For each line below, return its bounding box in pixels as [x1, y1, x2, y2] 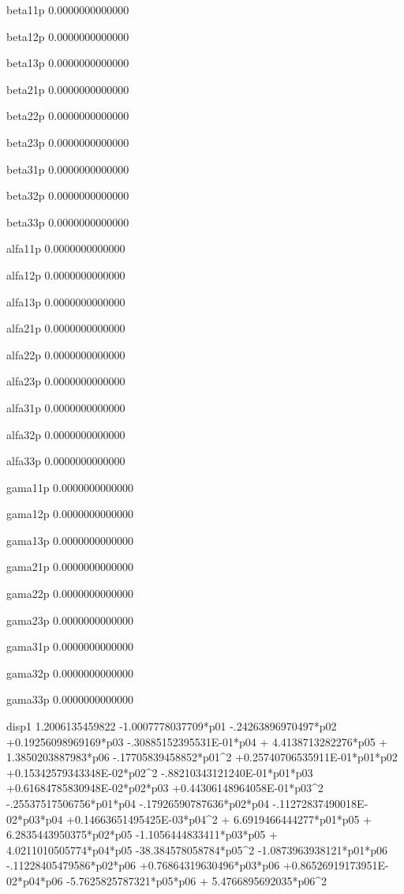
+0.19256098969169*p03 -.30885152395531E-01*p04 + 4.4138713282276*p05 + [6, 733, 388, 749]
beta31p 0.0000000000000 [6, 160, 129, 177]
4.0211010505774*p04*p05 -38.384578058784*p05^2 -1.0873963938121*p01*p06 [6, 841, 388, 858]
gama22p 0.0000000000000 [6, 585, 133, 602]
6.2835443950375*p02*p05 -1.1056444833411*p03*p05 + [6, 826, 278, 843]
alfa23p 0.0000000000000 [6, 373, 125, 389]
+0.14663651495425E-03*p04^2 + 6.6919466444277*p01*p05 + [66, 810, 372, 827]
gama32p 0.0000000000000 [6, 664, 133, 681]
